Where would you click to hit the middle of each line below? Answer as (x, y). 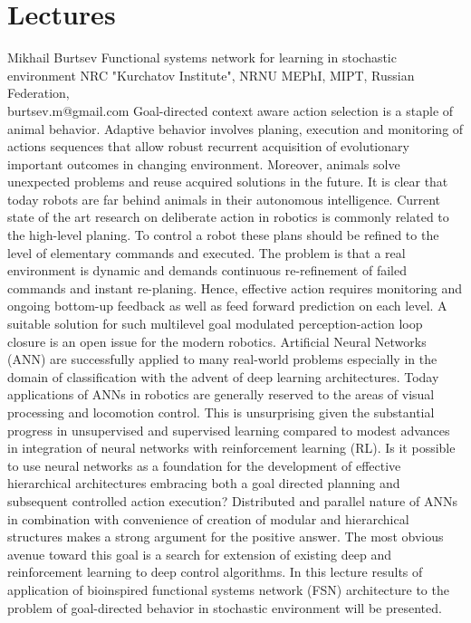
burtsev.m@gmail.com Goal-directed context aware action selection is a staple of (231, 110)
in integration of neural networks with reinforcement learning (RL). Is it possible (231, 448)
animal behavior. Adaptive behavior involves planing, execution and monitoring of (235, 128)
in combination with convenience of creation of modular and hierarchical (208, 518)
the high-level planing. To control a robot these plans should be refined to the (223, 235)
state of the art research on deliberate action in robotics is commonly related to (228, 217)
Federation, (38, 93)
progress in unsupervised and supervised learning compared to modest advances (229, 430)
